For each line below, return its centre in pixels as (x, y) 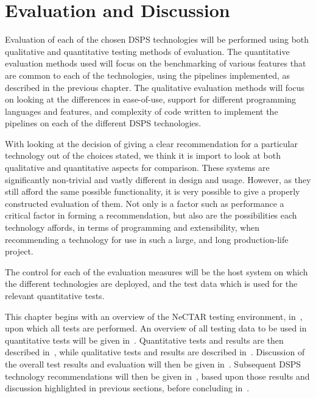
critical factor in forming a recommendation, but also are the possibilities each (151, 215)
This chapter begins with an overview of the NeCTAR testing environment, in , (154, 316)
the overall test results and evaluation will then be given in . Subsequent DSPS (153, 364)
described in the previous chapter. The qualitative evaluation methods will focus (155, 87)
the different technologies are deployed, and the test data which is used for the (151, 284)
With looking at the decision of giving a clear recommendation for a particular (151, 143)
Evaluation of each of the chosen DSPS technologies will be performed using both (157, 39)
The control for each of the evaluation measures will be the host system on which (156, 271)
